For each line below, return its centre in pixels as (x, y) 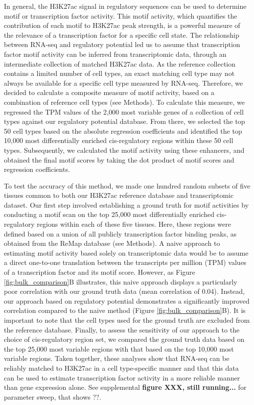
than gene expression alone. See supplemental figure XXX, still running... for (125, 387)
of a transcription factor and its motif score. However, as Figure (100, 272)
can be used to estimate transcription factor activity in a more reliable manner (122, 377)
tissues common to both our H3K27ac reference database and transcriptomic (119, 195)
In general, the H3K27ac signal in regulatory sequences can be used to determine (125, 6)
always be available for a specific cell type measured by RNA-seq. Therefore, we (124, 83)
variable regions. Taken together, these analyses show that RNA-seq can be (117, 358)
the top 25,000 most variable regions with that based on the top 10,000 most (119, 348)
